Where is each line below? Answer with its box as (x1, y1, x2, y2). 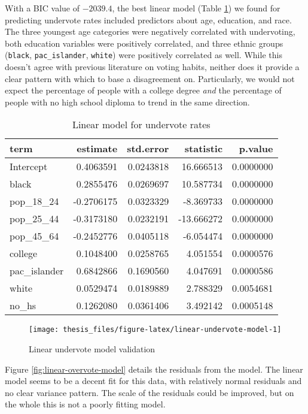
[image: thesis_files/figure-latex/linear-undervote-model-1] (29, 325, 282, 334)
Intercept (10, 159, 48, 174)
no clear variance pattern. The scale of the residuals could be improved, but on (5, 386, 294, 398)
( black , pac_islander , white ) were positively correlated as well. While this (5, 49, 282, 61)
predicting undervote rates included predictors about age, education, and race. (5, 13, 292, 26)
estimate (77, 141, 118, 156)
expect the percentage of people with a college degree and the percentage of (5, 84, 282, 96)
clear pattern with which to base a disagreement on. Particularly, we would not (5, 72, 295, 84)
